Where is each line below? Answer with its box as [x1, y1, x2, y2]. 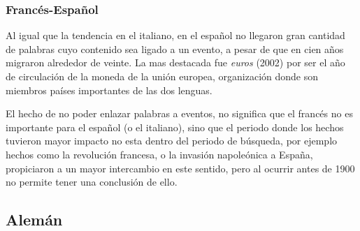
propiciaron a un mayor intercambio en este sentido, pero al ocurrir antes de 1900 [6, 161, 355, 175]
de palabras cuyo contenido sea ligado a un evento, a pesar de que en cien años [6, 41, 344, 56]
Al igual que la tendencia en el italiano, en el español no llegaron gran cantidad [6, 28, 345, 43]
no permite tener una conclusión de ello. [6, 174, 178, 189]
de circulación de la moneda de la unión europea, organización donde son [6, 69, 319, 83]
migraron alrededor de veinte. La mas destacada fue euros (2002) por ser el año [6, 55, 345, 70]
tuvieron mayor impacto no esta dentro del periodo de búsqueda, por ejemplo [6, 133, 338, 148]
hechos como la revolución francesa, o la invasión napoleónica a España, [6, 147, 313, 161]
